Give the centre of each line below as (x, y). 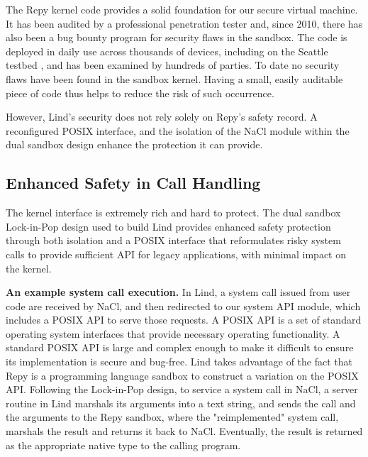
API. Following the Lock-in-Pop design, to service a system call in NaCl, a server (182, 389)
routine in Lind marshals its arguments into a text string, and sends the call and (181, 403)
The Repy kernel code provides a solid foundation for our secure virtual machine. (182, 9)
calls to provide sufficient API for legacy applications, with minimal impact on (176, 254)
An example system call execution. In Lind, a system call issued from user (178, 292)
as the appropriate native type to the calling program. (123, 445)
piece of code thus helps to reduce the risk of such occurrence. (140, 93)
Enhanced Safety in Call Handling (133, 183)
